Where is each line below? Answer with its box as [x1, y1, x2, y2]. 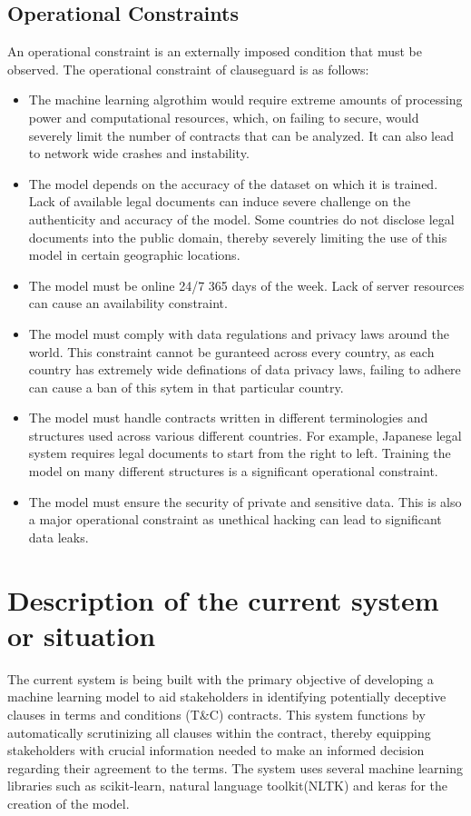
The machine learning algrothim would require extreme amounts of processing [28, 90, 463, 109]
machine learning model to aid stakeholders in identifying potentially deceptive [7, 687, 446, 706]
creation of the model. [7, 793, 130, 812]
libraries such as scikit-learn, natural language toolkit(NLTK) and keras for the [7, 776, 448, 795]
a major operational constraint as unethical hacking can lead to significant [28, 510, 442, 529]
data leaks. [28, 527, 89, 546]
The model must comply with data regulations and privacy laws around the [28, 323, 449, 343]
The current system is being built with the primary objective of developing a [7, 669, 434, 688]
